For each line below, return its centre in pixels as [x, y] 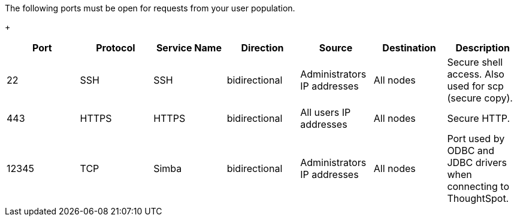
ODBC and [471, 151]
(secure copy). [480, 98]
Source [336, 48]
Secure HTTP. [478, 118]
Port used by [476, 139]
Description [483, 48]
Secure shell [475, 62]
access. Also [476, 74]
